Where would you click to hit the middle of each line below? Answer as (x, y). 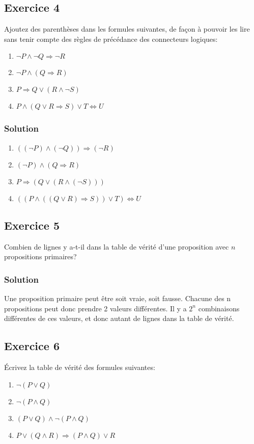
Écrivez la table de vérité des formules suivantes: (80, 367)
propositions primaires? (40, 256)
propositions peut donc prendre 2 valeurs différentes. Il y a (95, 308)
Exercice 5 (32, 225)
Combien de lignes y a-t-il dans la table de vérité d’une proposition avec (117, 246)
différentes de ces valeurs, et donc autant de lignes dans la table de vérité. (119, 318)
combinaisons (219, 308)
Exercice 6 (32, 346)
